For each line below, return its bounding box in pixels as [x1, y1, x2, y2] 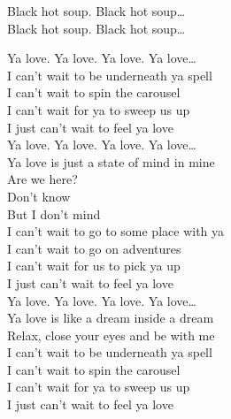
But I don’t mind [7, 204, 101, 223]
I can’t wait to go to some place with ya [7, 222, 225, 240]
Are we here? [7, 170, 78, 188]
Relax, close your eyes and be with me [7, 325, 215, 344]
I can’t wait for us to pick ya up [7, 256, 181, 275]
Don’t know [7, 187, 71, 205]
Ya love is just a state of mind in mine [7, 152, 215, 171]
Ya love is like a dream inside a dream [7, 309, 214, 327]
